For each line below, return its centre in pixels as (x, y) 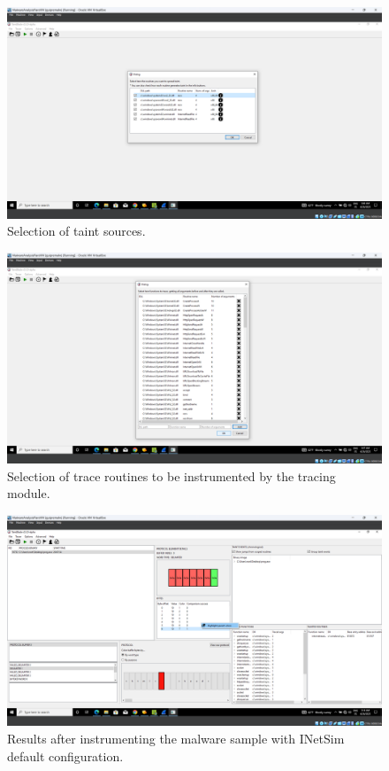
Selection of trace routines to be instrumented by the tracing (172, 475)
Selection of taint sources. (76, 231)
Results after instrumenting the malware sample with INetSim (176, 739)
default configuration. (65, 755)
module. (29, 493)
